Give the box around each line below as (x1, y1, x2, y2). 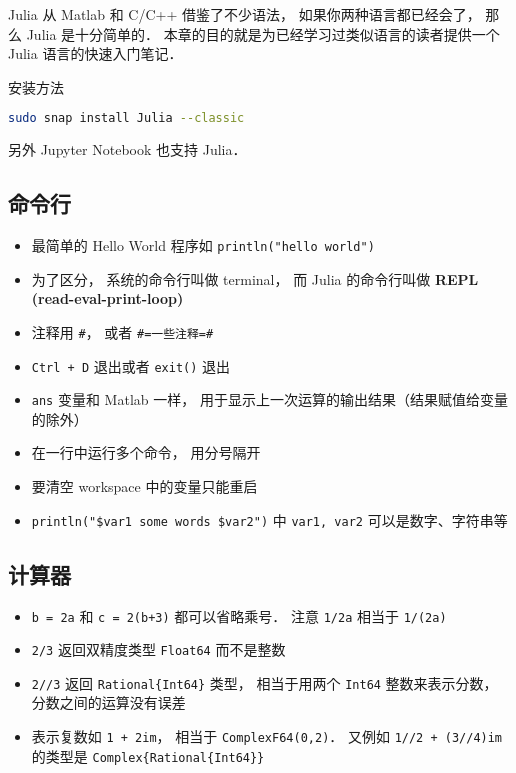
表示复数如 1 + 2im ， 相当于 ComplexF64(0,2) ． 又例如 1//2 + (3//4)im (31, 726, 503, 747)
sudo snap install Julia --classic (8, 111, 245, 126)
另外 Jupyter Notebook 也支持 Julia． (8, 139, 247, 160)
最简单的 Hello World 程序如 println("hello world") (31, 235, 375, 256)
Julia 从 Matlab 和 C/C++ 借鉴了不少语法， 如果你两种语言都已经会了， (8, 4, 481, 24)
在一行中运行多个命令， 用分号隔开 (31, 442, 261, 463)
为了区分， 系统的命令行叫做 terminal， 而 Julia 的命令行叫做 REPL (31, 268, 479, 289)
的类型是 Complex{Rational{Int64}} (31, 745, 265, 766)
